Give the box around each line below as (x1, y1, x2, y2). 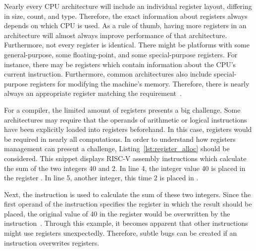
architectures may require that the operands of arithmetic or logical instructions (4, 114, 247, 125)
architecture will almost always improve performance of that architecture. (4, 30, 227, 40)
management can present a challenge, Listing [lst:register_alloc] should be (4, 143, 230, 154)
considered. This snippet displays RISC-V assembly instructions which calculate (4, 153, 247, 163)
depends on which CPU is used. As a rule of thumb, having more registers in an (4, 20, 247, 31)
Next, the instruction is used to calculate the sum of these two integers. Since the (4, 189, 251, 199)
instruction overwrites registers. (4, 237, 100, 248)
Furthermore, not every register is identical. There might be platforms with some (4, 40, 250, 50)
